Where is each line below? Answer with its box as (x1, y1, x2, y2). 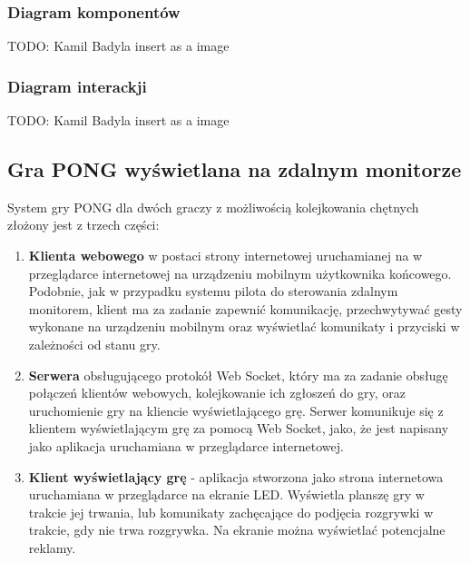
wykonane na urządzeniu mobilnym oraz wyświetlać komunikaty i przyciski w (28, 317, 460, 336)
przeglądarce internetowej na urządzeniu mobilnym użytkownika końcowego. (28, 263, 452, 282)
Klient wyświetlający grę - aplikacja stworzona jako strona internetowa (28, 467, 444, 486)
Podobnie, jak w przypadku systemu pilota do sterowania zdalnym (28, 281, 398, 301)
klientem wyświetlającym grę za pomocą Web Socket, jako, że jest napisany (28, 419, 449, 438)
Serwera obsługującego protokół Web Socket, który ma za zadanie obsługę (28, 365, 448, 384)
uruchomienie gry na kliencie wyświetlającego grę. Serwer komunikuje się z (28, 400, 444, 420)
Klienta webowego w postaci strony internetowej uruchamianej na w (28, 246, 423, 265)
